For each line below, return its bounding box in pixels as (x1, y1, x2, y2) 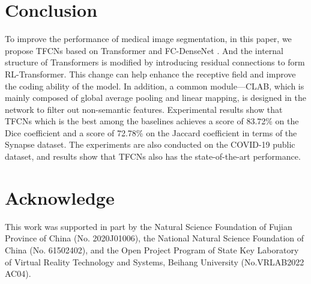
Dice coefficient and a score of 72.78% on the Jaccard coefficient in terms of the (5, 126, 297, 139)
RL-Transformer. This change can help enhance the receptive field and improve (5, 67, 296, 80)
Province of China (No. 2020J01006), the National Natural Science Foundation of (5, 232, 304, 244)
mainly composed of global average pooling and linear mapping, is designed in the (5, 91, 307, 104)
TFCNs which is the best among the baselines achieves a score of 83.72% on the (5, 115, 299, 127)
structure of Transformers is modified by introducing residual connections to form (5, 56, 305, 68)
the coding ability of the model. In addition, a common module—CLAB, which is (5, 79, 304, 92)
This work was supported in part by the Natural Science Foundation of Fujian (5, 220, 292, 232)
